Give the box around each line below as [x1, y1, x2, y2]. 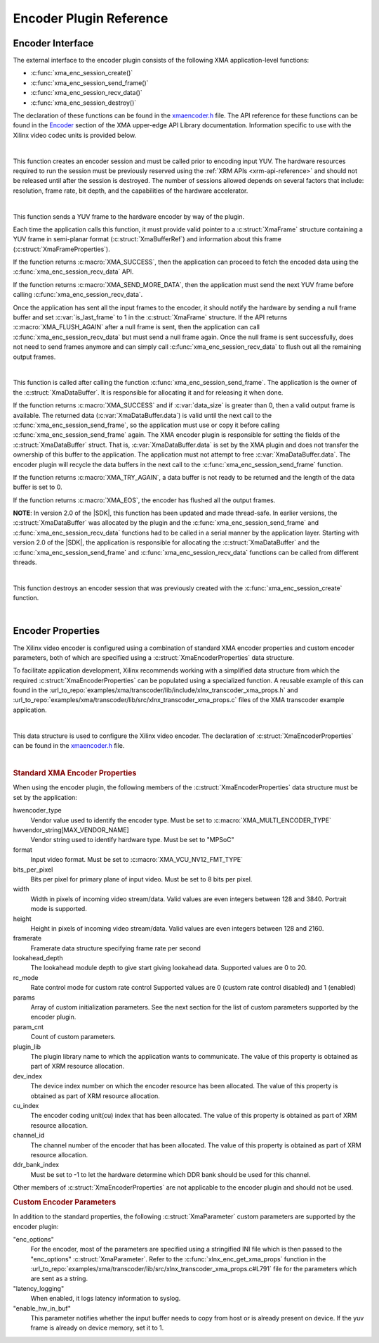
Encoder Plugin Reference [13, 11, 168, 26]
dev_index [13, 1071, 42, 1080]
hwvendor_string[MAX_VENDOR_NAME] [13, 826, 129, 834]
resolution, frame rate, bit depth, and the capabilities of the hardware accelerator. [13, 186, 248, 195]
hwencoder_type [13, 806, 62, 815]
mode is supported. [30, 905, 87, 913]
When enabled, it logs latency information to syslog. [30, 1294, 181, 1303]
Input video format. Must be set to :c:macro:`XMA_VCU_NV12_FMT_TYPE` [30, 855, 244, 864]
